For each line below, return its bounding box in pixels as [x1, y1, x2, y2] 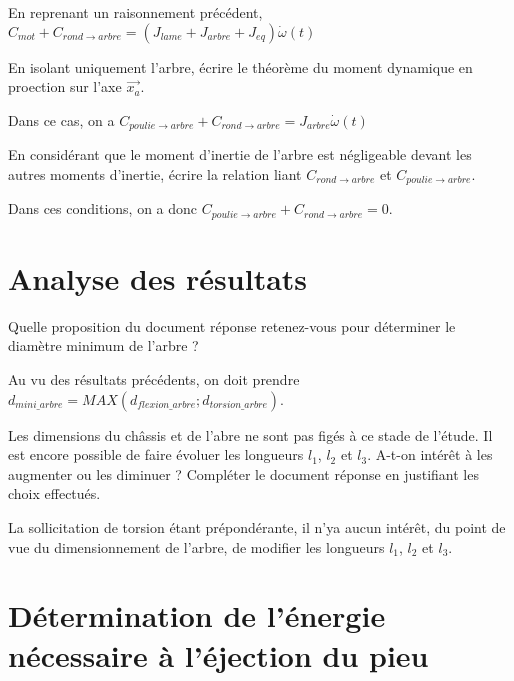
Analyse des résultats [8, 257, 308, 298]
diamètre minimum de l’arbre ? [8, 335, 199, 356]
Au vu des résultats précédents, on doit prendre [8, 369, 300, 390]
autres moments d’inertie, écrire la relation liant [8, 163, 302, 184]
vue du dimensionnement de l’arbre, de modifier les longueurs [8, 536, 385, 557]
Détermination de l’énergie [8, 595, 386, 636]
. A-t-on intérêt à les [367, 444, 493, 465]
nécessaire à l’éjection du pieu [8, 634, 429, 675]
